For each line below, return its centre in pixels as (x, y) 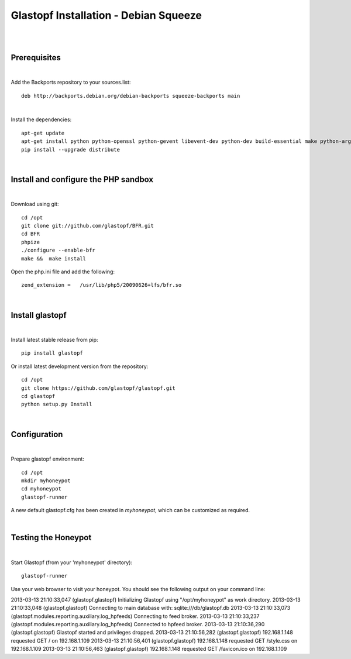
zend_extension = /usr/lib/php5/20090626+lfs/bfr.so (101, 285)
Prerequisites (36, 58)
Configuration (37, 434)
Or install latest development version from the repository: (80, 366)
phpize (31, 242)
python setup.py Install (57, 404)
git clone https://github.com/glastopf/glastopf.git (98, 388)
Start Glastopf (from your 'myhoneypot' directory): (72, 562)
